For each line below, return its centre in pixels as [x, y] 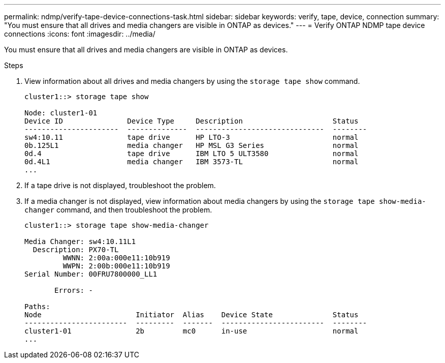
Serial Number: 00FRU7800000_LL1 [91, 274]
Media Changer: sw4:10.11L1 [80, 241]
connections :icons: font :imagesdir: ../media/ [80, 34]
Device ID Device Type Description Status [192, 121]
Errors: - [74, 290]
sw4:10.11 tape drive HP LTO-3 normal [192, 137]
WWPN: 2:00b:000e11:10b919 [116, 266]
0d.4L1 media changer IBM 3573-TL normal [192, 162]
